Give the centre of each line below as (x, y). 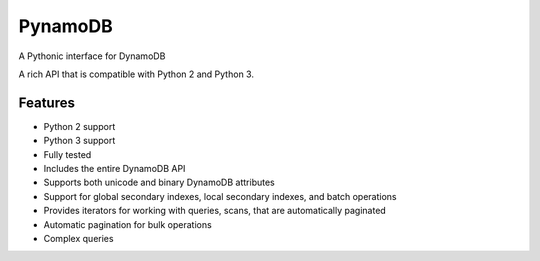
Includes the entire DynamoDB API (114, 169)
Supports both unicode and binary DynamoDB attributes (159, 182)
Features (46, 102)
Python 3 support (79, 141)
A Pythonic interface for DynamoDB (92, 56)
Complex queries (78, 238)
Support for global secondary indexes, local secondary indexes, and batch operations (220, 196)
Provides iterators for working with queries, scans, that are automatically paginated (215, 211)
